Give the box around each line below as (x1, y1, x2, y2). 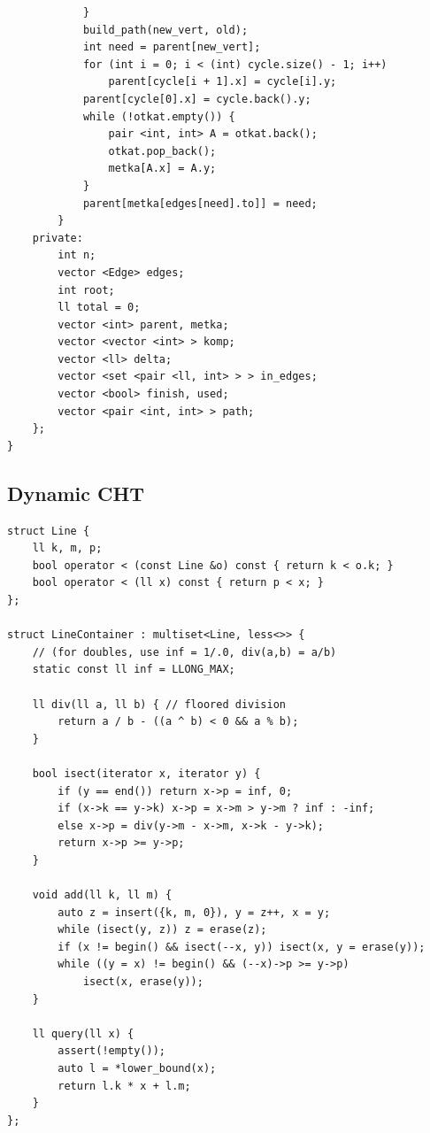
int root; (58, 283, 115, 297)
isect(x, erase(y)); (82, 975, 203, 989)
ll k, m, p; (32, 542, 103, 555)
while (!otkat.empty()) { (82, 110, 235, 123)
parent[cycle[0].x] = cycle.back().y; (82, 92, 311, 105)
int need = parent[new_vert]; (82, 41, 261, 54)
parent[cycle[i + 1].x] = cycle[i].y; (108, 75, 337, 89)
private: (32, 231, 83, 244)
